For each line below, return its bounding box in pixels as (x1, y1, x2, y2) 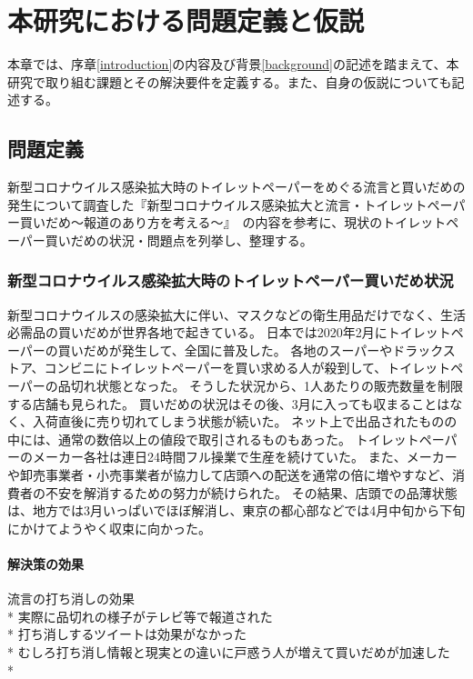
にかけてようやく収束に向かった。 (7, 518, 211, 537)
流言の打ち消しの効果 (7, 589, 135, 608)
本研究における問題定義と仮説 (7, 2, 365, 39)
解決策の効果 (7, 554, 84, 574)
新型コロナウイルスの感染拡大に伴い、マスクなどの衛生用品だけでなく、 (7, 305, 440, 324)
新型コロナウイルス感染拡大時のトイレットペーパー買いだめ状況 (7, 269, 454, 292)
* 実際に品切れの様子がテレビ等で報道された (7, 606, 273, 625)
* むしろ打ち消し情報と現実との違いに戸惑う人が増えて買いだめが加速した (7, 643, 450, 661)
